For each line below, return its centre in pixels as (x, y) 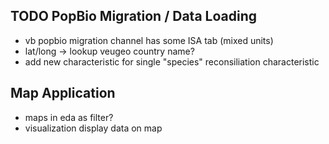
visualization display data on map (93, 128)
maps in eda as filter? (69, 117)
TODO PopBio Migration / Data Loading (133, 16)
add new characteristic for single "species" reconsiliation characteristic (172, 61)
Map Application (63, 93)
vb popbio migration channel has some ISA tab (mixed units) (149, 40)
